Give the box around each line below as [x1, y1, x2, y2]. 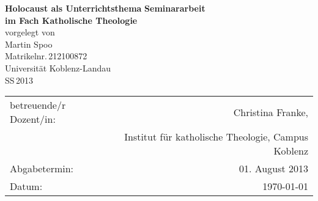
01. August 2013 [239, 161, 308, 176]
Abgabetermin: [10, 161, 74, 176]
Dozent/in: [10, 112, 56, 126]
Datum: [10, 179, 43, 194]
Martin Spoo [5, 37, 53, 50]
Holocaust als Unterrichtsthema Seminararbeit [5, 2, 205, 14]
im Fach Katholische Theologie [5, 13, 138, 26]
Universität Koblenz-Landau [5, 61, 111, 74]
